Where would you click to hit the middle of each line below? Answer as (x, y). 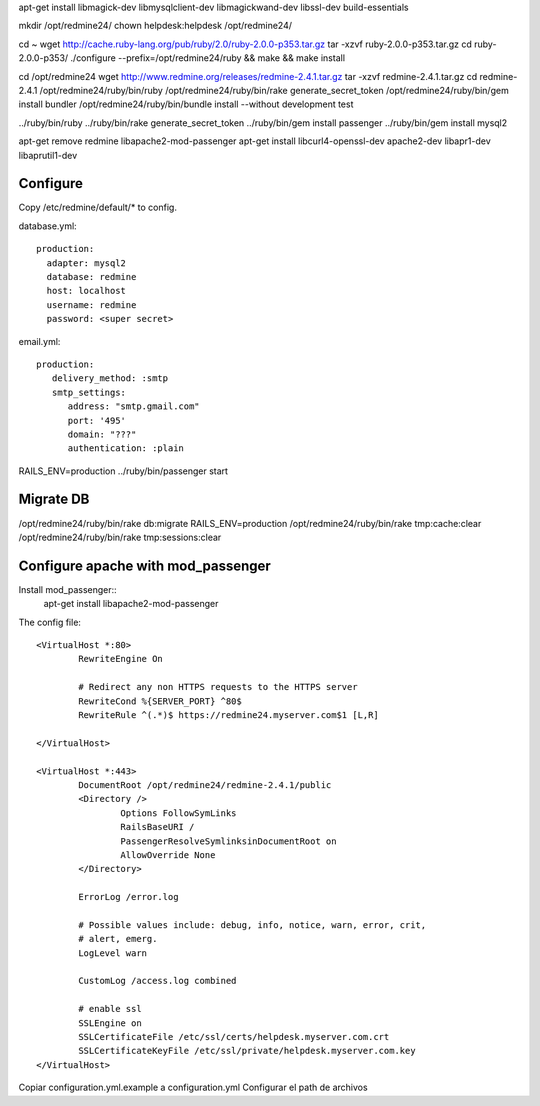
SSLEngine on (110, 1023)
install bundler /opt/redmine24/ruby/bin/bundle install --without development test (186, 104)
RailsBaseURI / (157, 827)
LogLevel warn (113, 953)
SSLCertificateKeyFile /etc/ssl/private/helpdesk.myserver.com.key (247, 1051)
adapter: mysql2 (86, 263)
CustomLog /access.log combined (157, 981)
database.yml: (47, 226)
